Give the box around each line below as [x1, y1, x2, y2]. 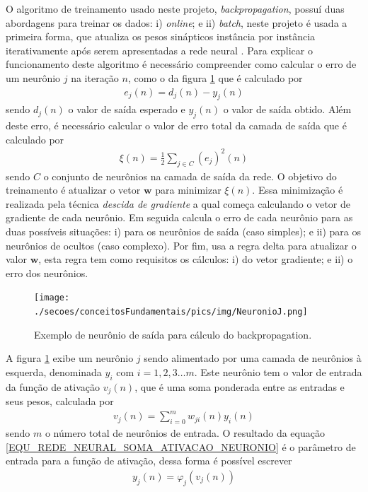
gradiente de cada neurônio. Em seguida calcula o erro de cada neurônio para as [6, 210, 353, 225]
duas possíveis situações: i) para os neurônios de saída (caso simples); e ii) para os [6, 224, 361, 239]
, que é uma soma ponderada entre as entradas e [134, 379, 345, 394]
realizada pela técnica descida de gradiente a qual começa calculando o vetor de [6, 196, 350, 211]
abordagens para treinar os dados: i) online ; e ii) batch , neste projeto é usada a [6, 15, 347, 30]
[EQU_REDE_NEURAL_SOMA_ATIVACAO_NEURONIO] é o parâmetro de [6, 439, 356, 454]
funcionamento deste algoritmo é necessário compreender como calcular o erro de [6, 57, 357, 71]
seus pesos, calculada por [6, 394, 114, 409]
